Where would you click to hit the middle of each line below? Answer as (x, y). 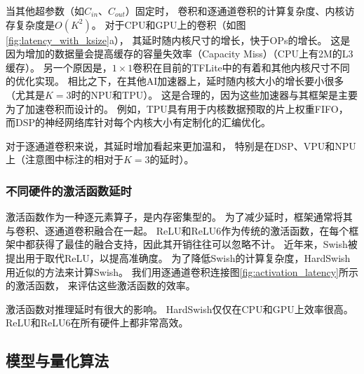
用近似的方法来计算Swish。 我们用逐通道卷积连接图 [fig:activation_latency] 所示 (182, 271)
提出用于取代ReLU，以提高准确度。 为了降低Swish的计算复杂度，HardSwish (178, 257)
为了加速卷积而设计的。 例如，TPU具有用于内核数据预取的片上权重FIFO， (177, 108)
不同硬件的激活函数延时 (69, 190)
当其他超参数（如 (45, 11)
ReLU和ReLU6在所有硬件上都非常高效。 (97, 323)
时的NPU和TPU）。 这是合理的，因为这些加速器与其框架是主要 (214, 94)
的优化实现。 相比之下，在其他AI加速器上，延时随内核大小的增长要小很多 (175, 81)
